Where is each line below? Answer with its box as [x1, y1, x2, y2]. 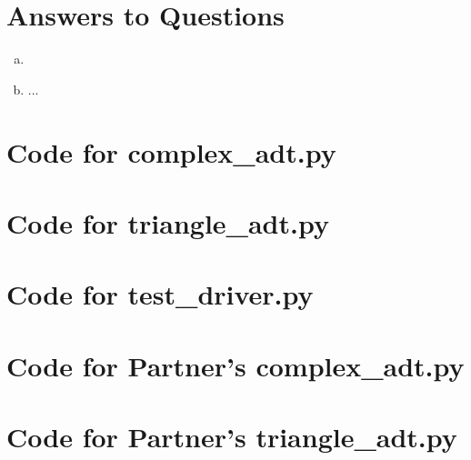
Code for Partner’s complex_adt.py [6, 346, 465, 384]
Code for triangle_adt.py [6, 204, 329, 241]
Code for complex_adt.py [6, 133, 336, 170]
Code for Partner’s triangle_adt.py [6, 418, 457, 455]
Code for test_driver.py [6, 275, 314, 313]
